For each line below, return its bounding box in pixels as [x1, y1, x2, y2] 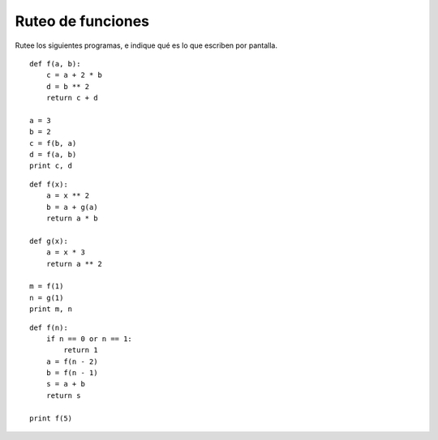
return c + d [45, 93, 98, 103]
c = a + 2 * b [45, 70, 103, 80]
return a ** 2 [45, 259, 103, 268]
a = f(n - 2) [45, 357, 98, 366]
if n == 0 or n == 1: [45, 334, 133, 344]
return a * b [45, 214, 98, 223]
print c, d [29, 161, 73, 170]
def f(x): [29, 179, 68, 189]
